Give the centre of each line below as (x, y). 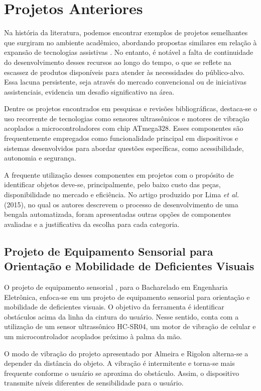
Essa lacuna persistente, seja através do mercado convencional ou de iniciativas (125, 82)
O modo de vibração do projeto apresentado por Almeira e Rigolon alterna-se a (126, 353)
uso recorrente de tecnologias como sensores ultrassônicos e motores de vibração (127, 118)
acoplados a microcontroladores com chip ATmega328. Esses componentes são (124, 128)
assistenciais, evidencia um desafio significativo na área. (89, 91)
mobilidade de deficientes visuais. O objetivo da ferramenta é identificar (114, 307)
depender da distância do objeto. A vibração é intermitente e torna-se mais (119, 363)
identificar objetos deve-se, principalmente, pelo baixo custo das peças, (112, 184)
